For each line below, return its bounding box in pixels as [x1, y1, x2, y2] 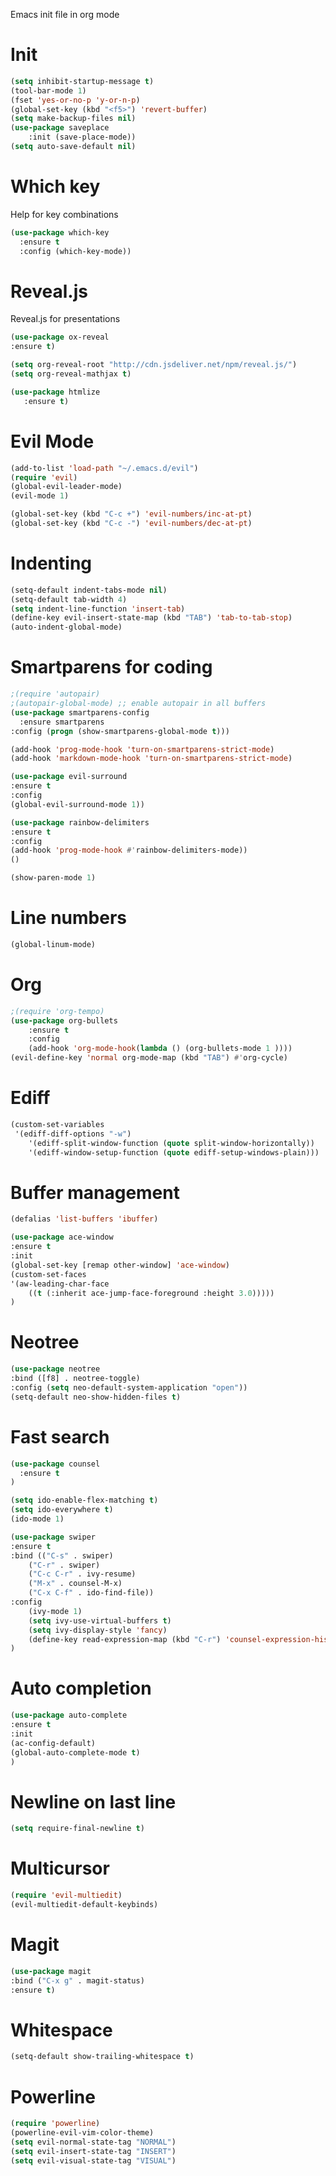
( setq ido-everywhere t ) [10, 1505, 114, 1515]
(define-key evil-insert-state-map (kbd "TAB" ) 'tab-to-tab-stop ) [10, 613, 293, 623]
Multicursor [10, 1857, 110, 1880]
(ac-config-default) [10, 1738, 97, 1748]
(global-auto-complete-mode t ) [10, 1747, 141, 1758]
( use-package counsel [10, 1459, 101, 1469]
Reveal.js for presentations [10, 313, 121, 325]
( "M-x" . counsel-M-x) [28, 1579, 123, 1589]
